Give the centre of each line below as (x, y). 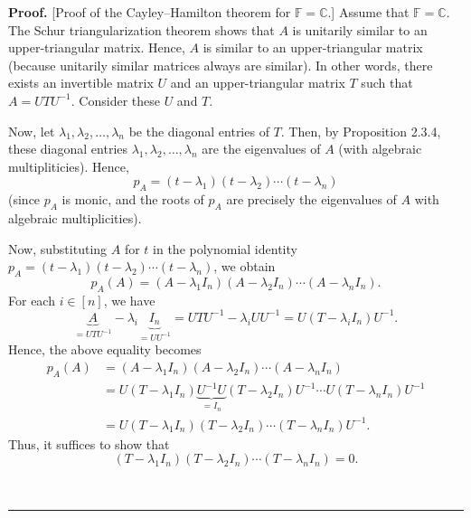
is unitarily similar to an (360, 29)
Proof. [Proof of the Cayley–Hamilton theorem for (150, 12)
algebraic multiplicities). (75, 217)
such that (387, 83)
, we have (129, 300)
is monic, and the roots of (133, 199)
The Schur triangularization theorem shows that (141, 29)
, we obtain (245, 266)
